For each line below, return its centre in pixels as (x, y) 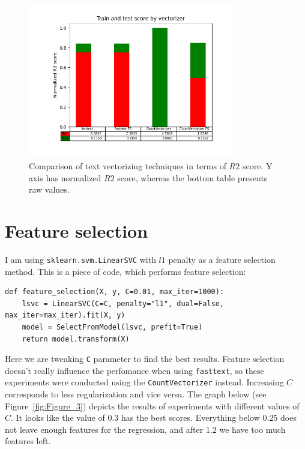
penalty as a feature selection (222, 259)
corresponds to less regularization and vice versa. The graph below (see (136, 394)
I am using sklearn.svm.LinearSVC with (80, 259)
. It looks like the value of (58, 417)
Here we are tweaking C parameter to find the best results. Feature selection (145, 359)
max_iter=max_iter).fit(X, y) (65, 315)
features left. (28, 441)
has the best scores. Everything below (191, 417)
